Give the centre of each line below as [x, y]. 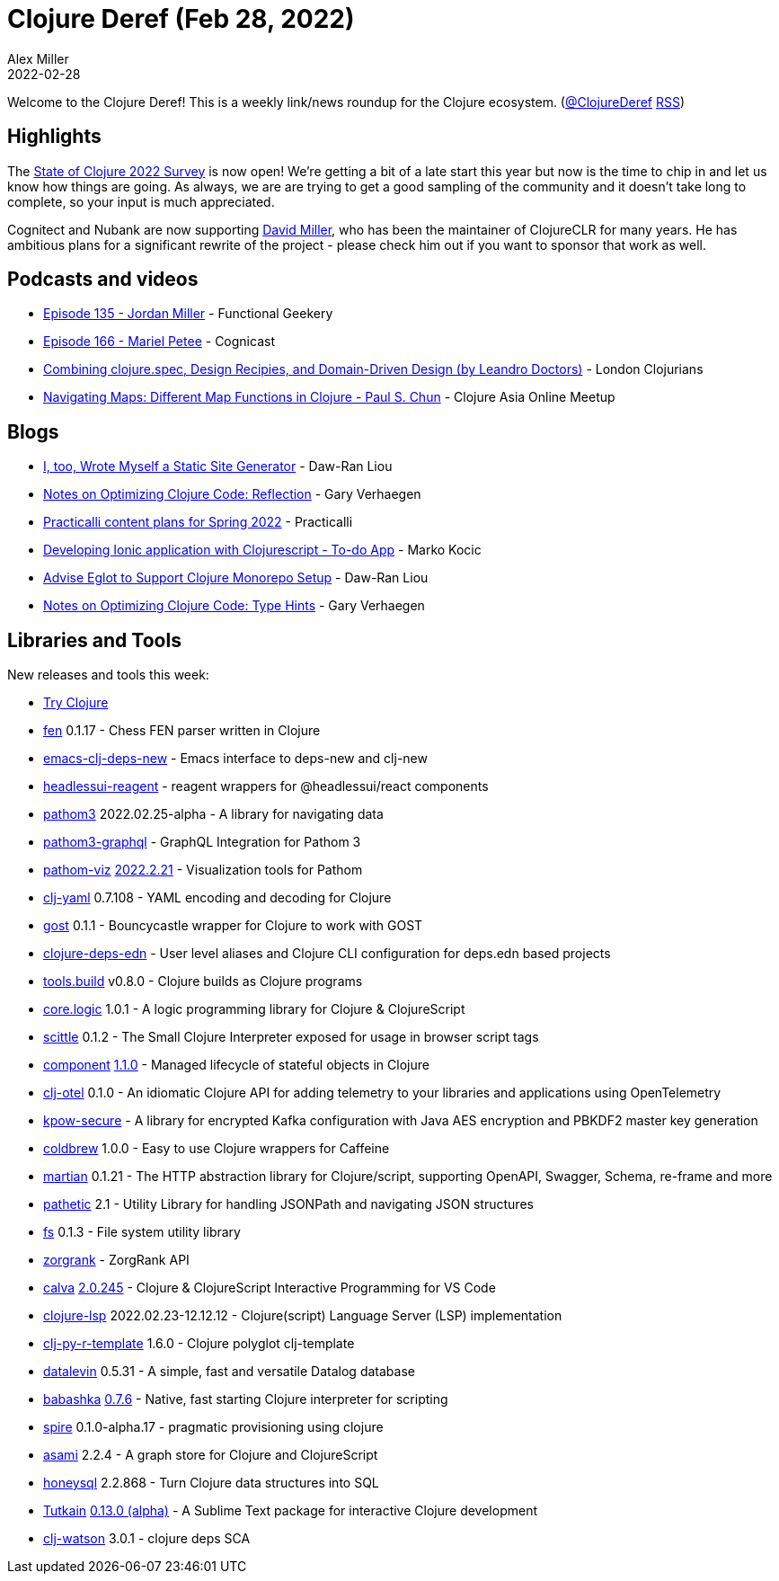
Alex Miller [38, 58]
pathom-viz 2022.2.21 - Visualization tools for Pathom [203, 870]
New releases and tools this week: [108, 675]
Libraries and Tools [94, 640]
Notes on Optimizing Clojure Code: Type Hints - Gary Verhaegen [234, 606]
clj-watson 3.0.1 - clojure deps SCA [147, 1539]
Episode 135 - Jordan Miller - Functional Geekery [188, 314]
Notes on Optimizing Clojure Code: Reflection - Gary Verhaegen [232, 494]
